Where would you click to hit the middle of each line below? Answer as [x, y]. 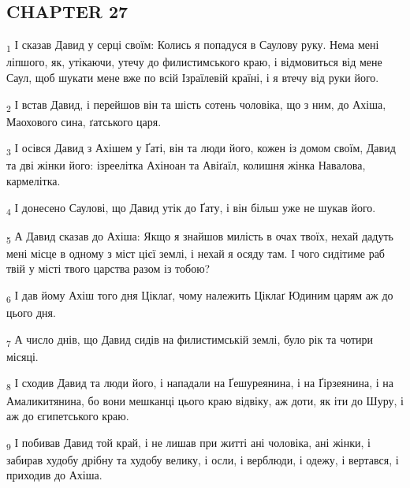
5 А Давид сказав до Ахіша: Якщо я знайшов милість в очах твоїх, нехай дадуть [200, 237]
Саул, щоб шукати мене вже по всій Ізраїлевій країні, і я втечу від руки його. [193, 77]
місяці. [22, 356]
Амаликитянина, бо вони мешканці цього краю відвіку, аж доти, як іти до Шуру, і [205, 400]
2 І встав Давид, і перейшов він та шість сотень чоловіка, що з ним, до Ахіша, [196, 105]
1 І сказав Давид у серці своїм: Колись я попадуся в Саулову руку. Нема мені [193, 45]
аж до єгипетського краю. [68, 416]
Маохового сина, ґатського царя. [84, 121]
